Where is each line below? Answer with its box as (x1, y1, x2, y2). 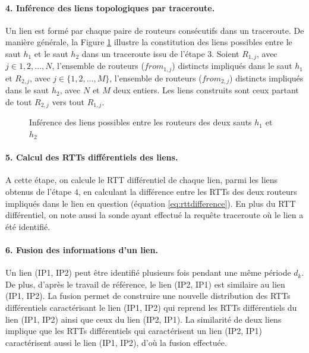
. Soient (212, 47, 239, 59)
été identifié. (5, 220, 51, 232)
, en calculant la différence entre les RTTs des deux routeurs (78, 185, 297, 197)
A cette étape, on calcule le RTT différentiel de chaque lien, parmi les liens (5, 174, 278, 186)
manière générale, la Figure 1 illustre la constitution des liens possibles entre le (5, 36, 292, 48)
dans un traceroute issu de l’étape (81, 47, 205, 59)
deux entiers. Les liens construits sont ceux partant (113, 84, 299, 96)
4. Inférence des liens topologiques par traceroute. (5, 1, 215, 14)
